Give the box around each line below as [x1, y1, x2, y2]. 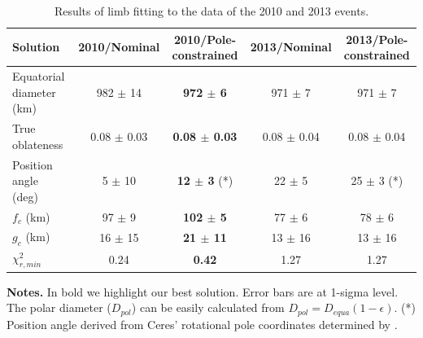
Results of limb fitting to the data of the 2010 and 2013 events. [54, 2, 369, 19]
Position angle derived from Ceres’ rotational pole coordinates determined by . [7, 315, 398, 332]
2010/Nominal [78, 38, 160, 55]
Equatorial [12, 68, 65, 85]
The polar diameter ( [7, 299, 111, 316]
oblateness [12, 135, 63, 152]
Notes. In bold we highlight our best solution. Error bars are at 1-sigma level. [7, 283, 399, 300]
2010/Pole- [173, 30, 237, 47]
